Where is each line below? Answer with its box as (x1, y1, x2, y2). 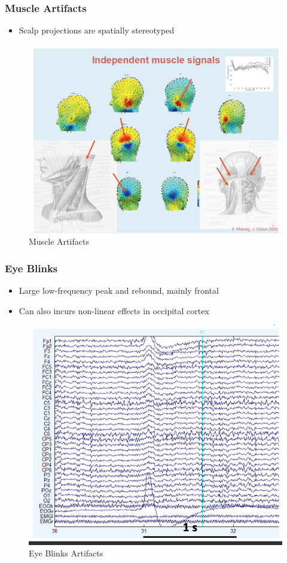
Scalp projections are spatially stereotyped (19, 24, 175, 36)
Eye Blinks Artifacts (29, 547, 103, 559)
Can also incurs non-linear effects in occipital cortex (19, 304, 209, 317)
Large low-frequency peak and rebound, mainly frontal (19, 284, 219, 297)
